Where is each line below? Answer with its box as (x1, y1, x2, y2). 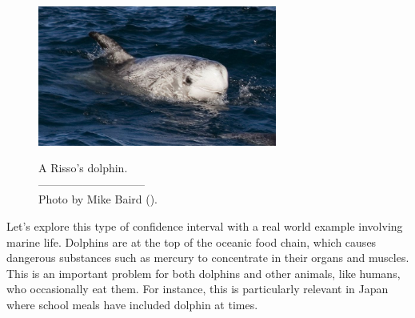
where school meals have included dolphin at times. (6, 296, 258, 312)
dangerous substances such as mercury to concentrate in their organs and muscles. (6, 249, 409, 266)
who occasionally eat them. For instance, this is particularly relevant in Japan (6, 280, 389, 297)
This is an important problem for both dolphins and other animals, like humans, (6, 264, 401, 281)
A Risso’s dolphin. (38, 159, 128, 176)
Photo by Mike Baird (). (38, 191, 158, 207)
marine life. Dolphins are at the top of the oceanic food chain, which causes (6, 233, 377, 250)
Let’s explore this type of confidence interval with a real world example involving (6, 218, 403, 234)
